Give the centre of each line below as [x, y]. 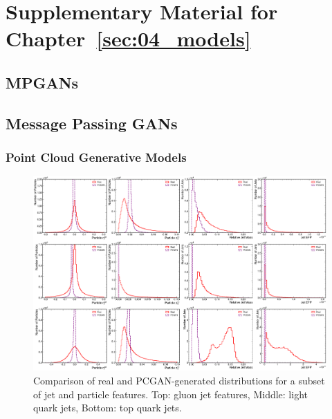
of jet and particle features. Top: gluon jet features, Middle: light [170, 394]
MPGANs [42, 82]
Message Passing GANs [92, 123]
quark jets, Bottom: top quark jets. [108, 408]
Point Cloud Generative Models [96, 157]
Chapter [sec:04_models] [128, 38]
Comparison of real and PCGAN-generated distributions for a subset [179, 380]
